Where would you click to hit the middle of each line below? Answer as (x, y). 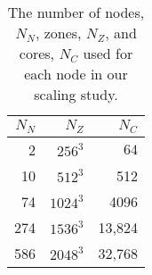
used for (108, 53)
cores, (37, 53)
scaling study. (76, 94)
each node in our (76, 74)
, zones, (58, 33)
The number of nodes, (76, 12)
